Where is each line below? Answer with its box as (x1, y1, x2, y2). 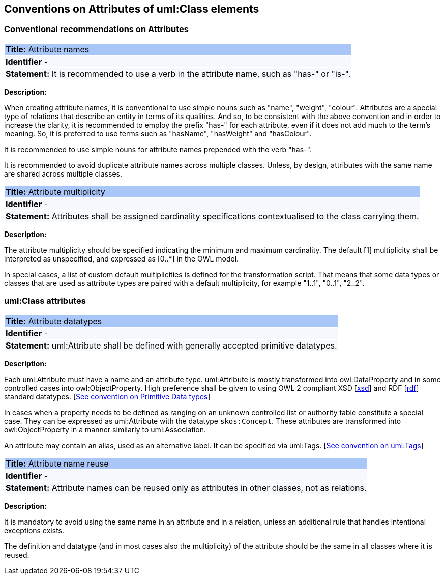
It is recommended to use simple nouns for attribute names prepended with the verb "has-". (4, 144, 312, 154)
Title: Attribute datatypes (6, 315, 102, 326)
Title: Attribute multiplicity (6, 186, 105, 197)
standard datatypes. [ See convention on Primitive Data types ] (4, 392, 211, 401)
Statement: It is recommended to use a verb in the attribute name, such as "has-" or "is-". (6, 68, 351, 79)
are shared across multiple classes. (4, 169, 123, 178)
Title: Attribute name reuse (6, 458, 109, 469)
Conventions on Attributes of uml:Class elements (4, 3, 259, 15)
